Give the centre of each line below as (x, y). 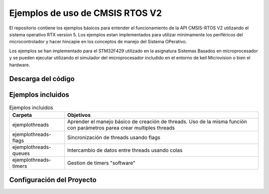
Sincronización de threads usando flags (114, 137)
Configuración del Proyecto (53, 180)
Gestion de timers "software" (101, 163)
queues (21, 153)
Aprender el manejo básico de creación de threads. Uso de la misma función (157, 121)
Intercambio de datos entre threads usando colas (125, 150)
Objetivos (79, 115)
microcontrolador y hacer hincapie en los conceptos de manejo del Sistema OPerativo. (98, 42)
